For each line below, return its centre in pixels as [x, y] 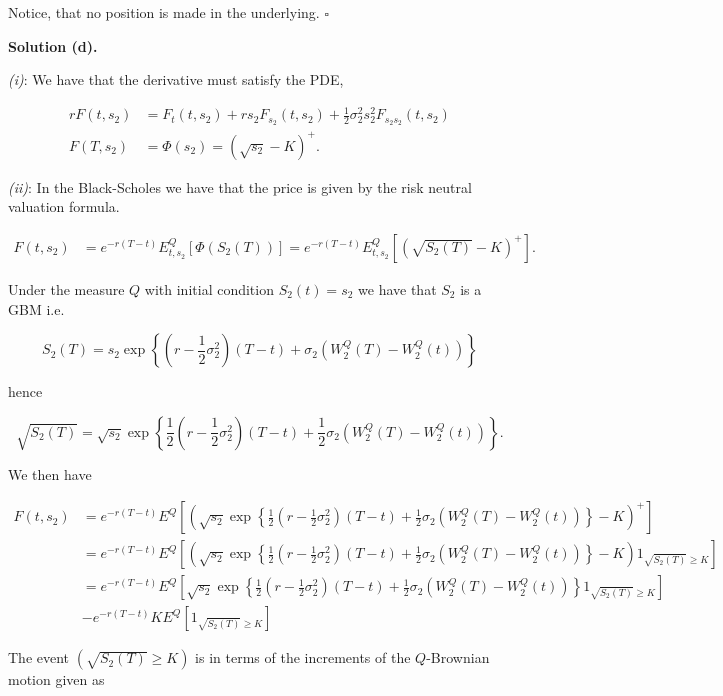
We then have [50, 473]
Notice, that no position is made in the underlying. [164, 12]
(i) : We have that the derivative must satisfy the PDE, [176, 79]
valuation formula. [64, 206]
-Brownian [458, 657]
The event [39, 657]
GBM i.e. [36, 308]
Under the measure [66, 288]
